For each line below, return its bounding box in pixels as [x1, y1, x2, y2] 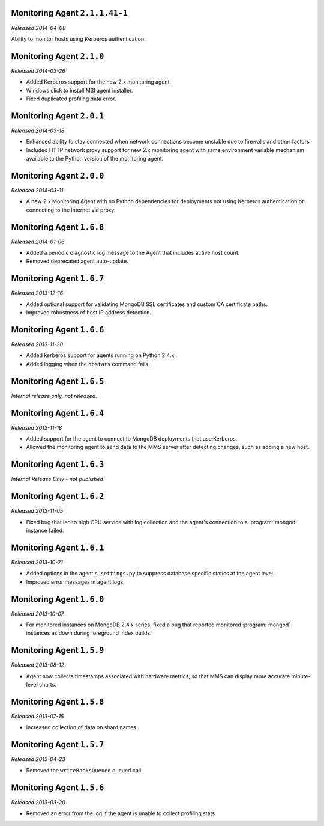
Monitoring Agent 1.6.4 [11, 408, 104, 418]
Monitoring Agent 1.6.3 [11, 459, 104, 470]
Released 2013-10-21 [11, 558, 63, 566]
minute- [291, 672, 311, 679]
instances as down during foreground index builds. [26, 629, 152, 637]
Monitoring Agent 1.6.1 [11, 542, 104, 552]
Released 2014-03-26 [11, 67, 66, 75]
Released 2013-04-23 [11, 756, 66, 763]
